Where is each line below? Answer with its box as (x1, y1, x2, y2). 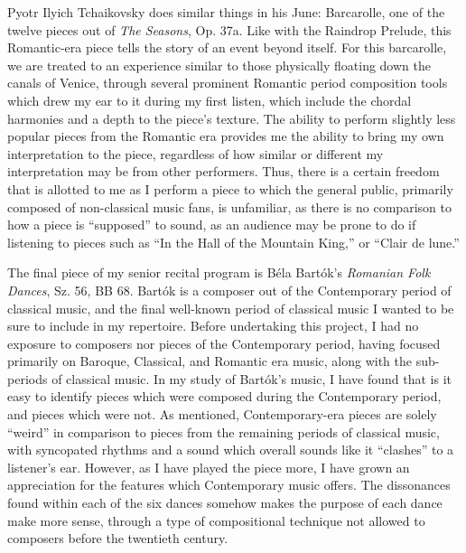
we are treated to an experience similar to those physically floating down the (7, 55, 431, 74)
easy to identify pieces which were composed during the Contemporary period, (7, 387, 442, 406)
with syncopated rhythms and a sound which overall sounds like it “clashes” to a (7, 440, 454, 459)
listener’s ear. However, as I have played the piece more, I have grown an (7, 457, 410, 476)
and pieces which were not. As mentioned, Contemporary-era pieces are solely (7, 405, 437, 424)
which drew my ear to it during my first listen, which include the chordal (7, 90, 412, 109)
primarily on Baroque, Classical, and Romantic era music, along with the (7, 351, 412, 370)
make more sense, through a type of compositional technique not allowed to (7, 511, 425, 530)
